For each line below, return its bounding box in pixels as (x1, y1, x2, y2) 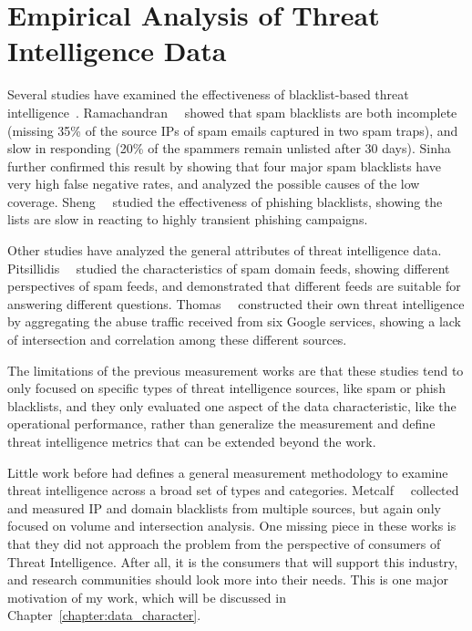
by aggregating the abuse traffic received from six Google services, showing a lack (7, 312, 462, 331)
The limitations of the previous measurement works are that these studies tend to (7, 360, 464, 379)
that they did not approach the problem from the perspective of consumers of (7, 533, 441, 553)
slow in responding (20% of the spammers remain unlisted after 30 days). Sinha (7, 139, 451, 158)
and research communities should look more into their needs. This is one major (7, 570, 449, 589)
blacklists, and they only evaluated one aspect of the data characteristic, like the (7, 396, 457, 415)
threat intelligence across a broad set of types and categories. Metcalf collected (7, 481, 459, 500)
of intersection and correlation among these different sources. (7, 330, 347, 349)
